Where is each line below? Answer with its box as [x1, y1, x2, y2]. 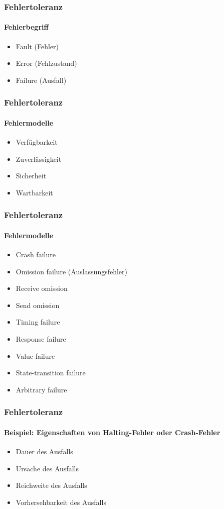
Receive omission [16, 283, 68, 293]
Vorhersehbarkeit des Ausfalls [16, 496, 106, 507]
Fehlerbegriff [4, 22, 49, 32]
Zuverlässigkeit [16, 153, 62, 164]
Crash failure [16, 249, 56, 260]
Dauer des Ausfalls [16, 446, 73, 457]
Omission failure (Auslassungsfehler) [16, 266, 128, 276]
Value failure [16, 350, 55, 361]
